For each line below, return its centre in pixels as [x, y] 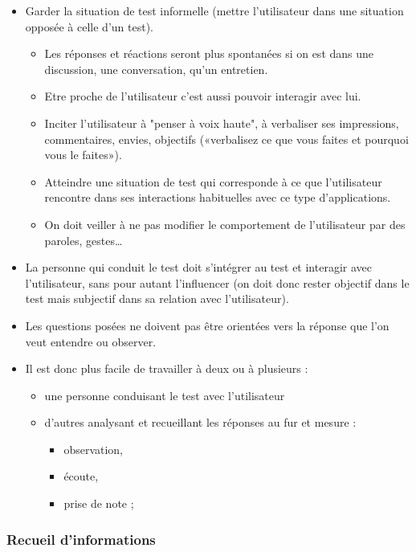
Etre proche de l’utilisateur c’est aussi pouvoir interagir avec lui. [203, 96]
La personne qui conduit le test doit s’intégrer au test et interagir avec [198, 267]
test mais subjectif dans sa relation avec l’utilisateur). [157, 298]
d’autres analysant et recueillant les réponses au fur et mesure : [200, 422]
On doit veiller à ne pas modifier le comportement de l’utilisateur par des [225, 224]
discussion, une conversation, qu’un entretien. [156, 69]
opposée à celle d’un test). [89, 26]
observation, [94, 449]
